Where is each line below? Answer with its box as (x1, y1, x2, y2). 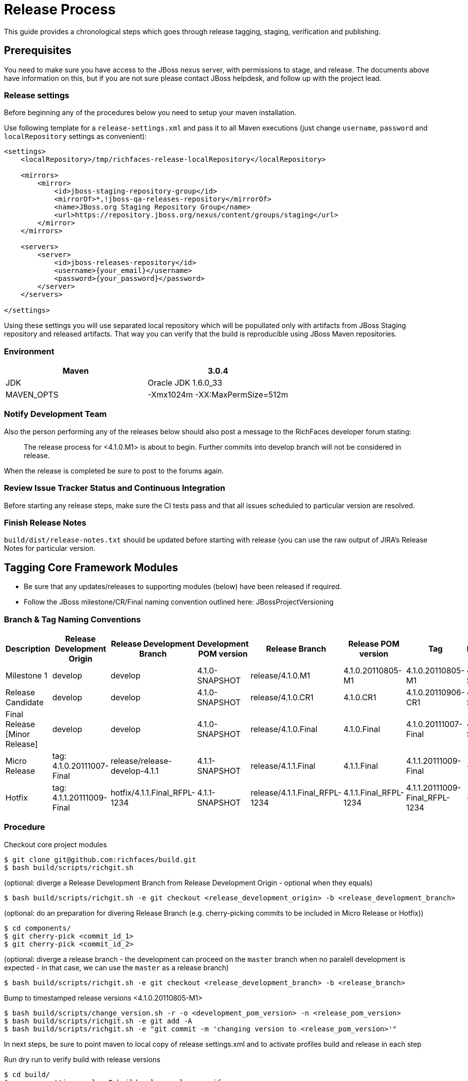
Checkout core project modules (4, 840, 107, 849)
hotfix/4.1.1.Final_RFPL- (111, 787, 195, 798)
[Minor (5, 729, 30, 739)
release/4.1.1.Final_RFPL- (250, 787, 342, 798)
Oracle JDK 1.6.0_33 (148, 378, 223, 388)
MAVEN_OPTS (5, 390, 58, 400)
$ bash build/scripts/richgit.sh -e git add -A (4, 1016, 192, 1025)
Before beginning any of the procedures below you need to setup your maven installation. (4, 108, 296, 117)
